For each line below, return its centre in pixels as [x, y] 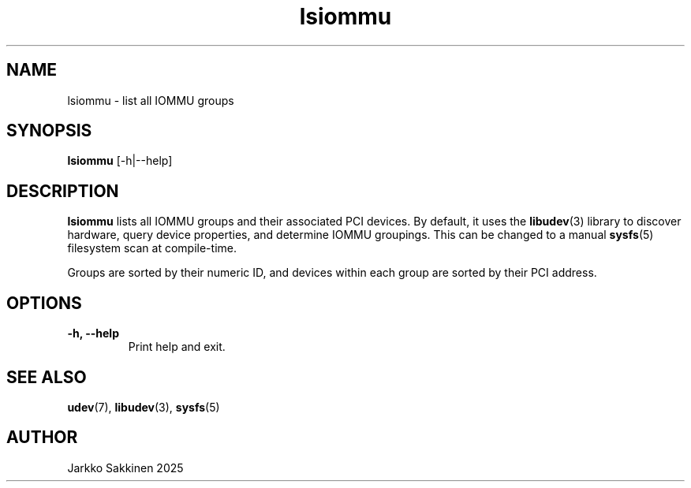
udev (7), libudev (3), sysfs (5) [144, 407]
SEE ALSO [47, 377]
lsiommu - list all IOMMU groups [151, 100]
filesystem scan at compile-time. [152, 248]
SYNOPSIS [49, 131]
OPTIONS [44, 303]
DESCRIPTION [63, 191]
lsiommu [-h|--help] [120, 161]
